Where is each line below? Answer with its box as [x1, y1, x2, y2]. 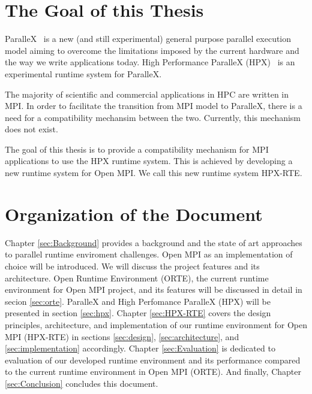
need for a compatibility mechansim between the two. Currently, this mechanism [5, 111, 301, 123]
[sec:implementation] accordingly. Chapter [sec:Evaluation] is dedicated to [5, 342, 275, 354]
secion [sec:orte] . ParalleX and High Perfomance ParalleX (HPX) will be [5, 295, 271, 307]
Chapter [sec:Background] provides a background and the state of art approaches [5, 236, 302, 248]
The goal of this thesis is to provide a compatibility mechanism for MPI [5, 143, 269, 155]
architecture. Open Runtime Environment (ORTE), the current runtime [5, 271, 269, 284]
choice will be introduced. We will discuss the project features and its [5, 259, 260, 272]
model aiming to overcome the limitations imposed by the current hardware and [5, 44, 299, 56]
